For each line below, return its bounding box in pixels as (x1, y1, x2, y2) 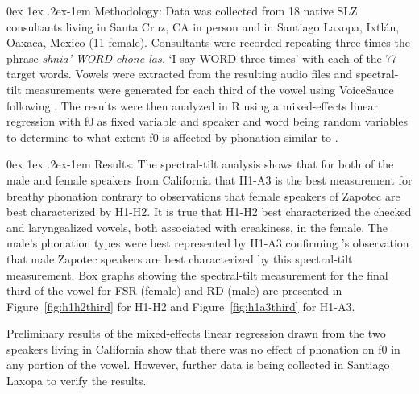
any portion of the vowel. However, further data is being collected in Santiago (6, 356, 390, 373)
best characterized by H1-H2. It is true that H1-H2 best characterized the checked (6, 203, 412, 220)
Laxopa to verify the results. (6, 372, 147, 389)
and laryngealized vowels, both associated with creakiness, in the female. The (6, 218, 388, 235)
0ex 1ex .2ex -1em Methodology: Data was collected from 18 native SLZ (6, 2, 358, 19)
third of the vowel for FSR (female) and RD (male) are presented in (6, 282, 342, 299)
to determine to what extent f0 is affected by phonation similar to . (6, 128, 338, 145)
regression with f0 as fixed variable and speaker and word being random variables (6, 113, 409, 130)
